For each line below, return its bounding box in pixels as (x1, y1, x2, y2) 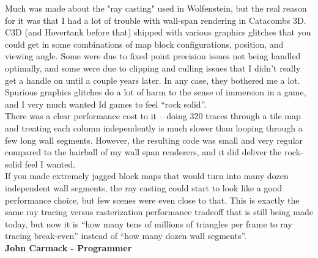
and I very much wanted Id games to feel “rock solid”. (5, 97, 207, 110)
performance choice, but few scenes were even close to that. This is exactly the (5, 193, 300, 206)
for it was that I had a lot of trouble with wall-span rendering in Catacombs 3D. (5, 13, 306, 26)
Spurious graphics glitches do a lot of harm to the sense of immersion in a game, (5, 86, 306, 98)
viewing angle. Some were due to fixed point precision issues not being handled (5, 50, 301, 62)
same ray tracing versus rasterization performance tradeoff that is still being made (5, 205, 313, 218)
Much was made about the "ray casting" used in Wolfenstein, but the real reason (5, 2, 307, 14)
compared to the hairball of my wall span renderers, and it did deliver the (5, 146, 282, 158)
